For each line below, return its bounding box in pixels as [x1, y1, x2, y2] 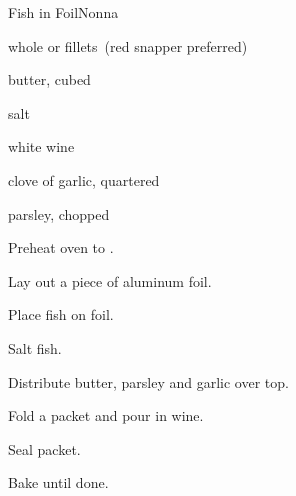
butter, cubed [8, 69, 91, 90]
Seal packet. [8, 438, 81, 459]
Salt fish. [8, 337, 62, 358]
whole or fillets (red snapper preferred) [8, 35, 248, 56]
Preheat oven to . [8, 237, 114, 258]
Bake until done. [8, 472, 109, 493]
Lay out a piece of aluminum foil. [8, 270, 212, 291]
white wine [8, 136, 75, 157]
